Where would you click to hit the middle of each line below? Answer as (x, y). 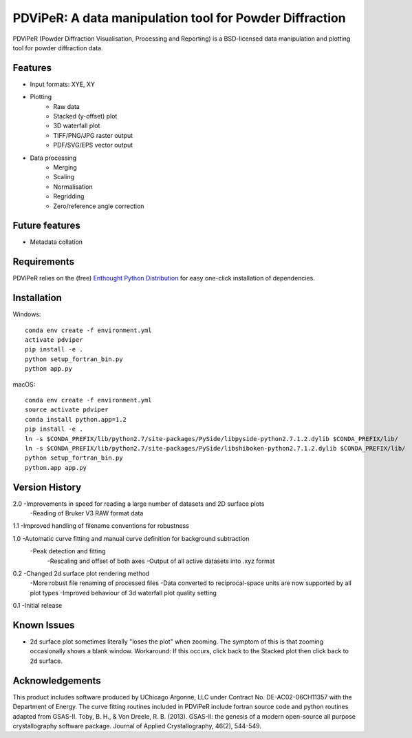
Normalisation (73, 187)
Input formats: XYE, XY (63, 84)
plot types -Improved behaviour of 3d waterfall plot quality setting (123, 593)
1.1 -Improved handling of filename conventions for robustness (101, 526)
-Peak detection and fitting (68, 551)
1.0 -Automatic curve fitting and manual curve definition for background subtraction (131, 538)
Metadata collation (56, 242)
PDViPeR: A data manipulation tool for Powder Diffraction (180, 18)
